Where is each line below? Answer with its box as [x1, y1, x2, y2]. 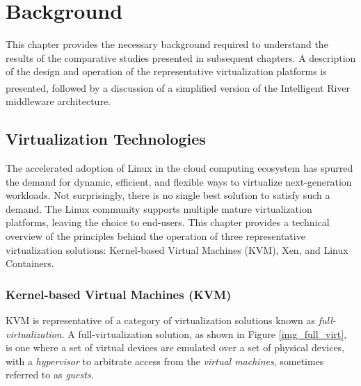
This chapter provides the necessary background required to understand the [6, 37, 328, 51]
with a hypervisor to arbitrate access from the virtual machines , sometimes [6, 353, 324, 368]
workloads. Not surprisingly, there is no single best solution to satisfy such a [6, 188, 330, 202]
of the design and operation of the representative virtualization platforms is [6, 64, 327, 79]
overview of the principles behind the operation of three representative [6, 228, 305, 243]
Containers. [6, 256, 54, 271]
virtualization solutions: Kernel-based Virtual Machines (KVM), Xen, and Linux [6, 242, 348, 257]
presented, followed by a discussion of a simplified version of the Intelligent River [6, 80, 351, 95]
